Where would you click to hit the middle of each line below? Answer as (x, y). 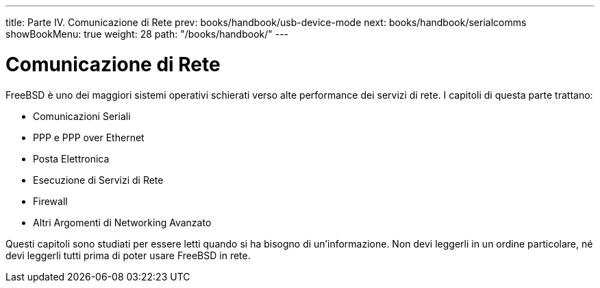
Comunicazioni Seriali (82, 116)
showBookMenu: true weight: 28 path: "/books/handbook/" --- (147, 34)
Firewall (50, 201)
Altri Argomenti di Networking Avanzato (122, 222)
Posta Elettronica (71, 158)
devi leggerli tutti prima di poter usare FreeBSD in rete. (128, 255)
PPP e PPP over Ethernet (89, 137)
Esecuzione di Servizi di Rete (98, 180)
